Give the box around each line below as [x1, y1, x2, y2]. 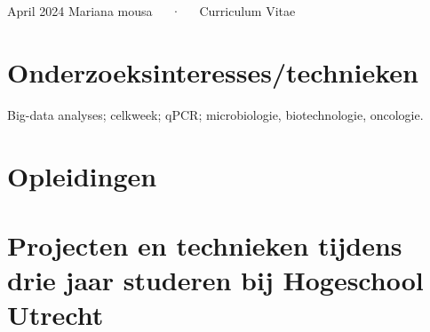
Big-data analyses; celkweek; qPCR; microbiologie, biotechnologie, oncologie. [7, 105, 424, 123]
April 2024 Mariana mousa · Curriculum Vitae [7, 2, 296, 20]
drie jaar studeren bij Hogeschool [7, 262, 424, 298]
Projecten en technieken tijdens [7, 226, 402, 263]
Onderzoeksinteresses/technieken [7, 53, 418, 90]
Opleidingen [7, 157, 157, 194]
